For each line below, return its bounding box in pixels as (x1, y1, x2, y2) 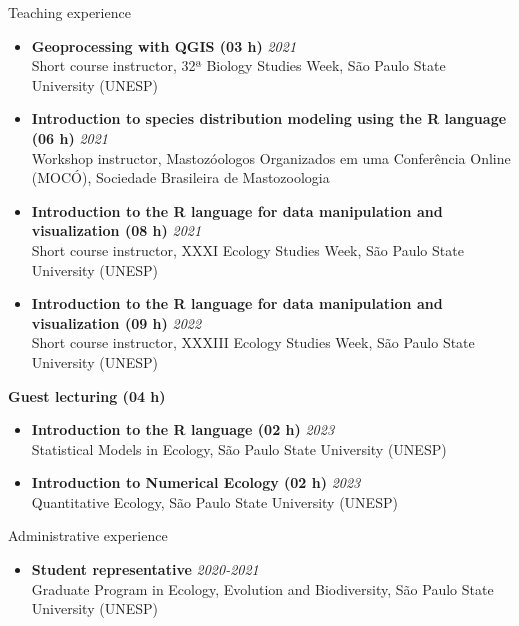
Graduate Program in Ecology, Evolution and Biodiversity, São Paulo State (31, 578, 494, 599)
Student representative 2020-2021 (31, 559, 259, 580)
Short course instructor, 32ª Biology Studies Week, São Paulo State (31, 55, 446, 76)
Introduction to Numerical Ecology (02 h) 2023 (31, 472, 361, 493)
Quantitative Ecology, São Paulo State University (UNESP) (31, 491, 398, 512)
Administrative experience (8, 525, 168, 546)
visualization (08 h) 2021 (31, 220, 202, 241)
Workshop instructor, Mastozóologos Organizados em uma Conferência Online (31, 147, 511, 168)
